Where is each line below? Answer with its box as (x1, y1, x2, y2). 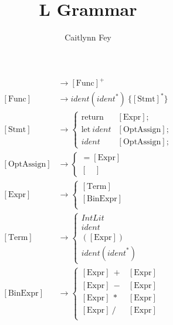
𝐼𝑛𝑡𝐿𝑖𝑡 (81, 214, 104, 222)
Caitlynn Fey (65, 31, 111, 43)
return (81, 113, 104, 121)
